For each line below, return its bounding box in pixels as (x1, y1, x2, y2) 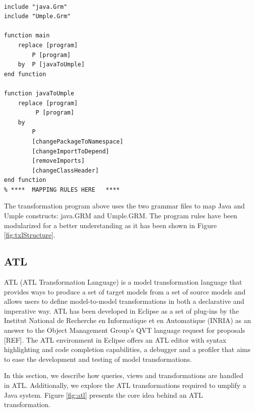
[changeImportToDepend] (32, 147, 109, 155)
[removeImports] (32, 157, 85, 165)
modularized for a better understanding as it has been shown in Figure (4, 220, 217, 230)
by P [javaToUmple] (18, 61, 85, 68)
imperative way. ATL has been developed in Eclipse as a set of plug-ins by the (4, 305, 239, 316)
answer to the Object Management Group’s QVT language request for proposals (4, 325, 245, 335)
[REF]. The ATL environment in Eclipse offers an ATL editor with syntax (4, 334, 227, 345)
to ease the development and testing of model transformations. (4, 353, 192, 364)
